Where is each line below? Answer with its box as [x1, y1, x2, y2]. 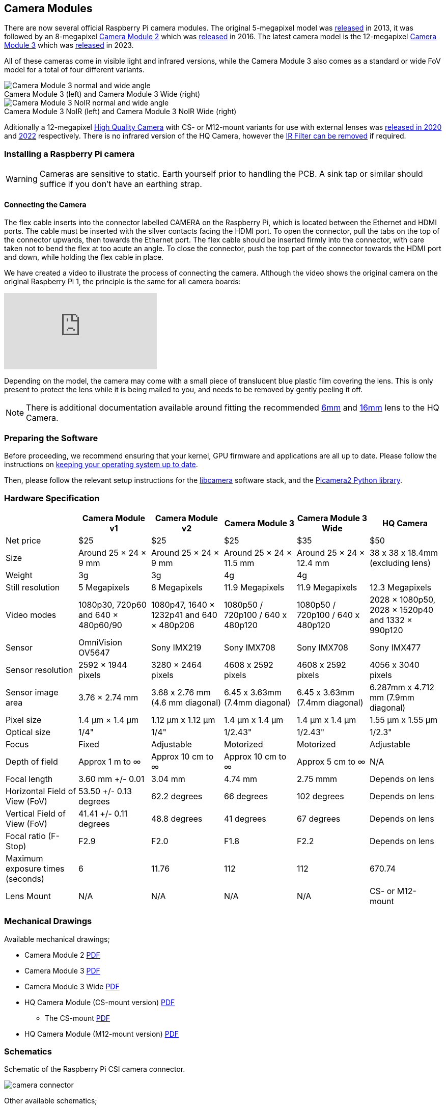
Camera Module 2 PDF [24, 950, 100, 959]
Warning [6, 174, 38, 184]
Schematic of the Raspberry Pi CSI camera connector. [4, 1065, 185, 1074]
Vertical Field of [6, 808, 66, 819]
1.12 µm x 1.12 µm [151, 714, 215, 725]
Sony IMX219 [151, 642, 202, 653]
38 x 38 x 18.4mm [369, 547, 438, 558]
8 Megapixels [151, 582, 203, 592]
